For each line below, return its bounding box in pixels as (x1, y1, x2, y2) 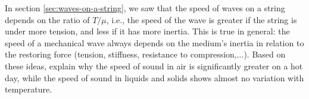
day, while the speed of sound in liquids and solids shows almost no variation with (5, 71, 304, 84)
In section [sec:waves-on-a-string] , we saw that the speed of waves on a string (5, 2, 285, 14)
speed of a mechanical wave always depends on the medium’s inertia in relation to (5, 36, 304, 49)
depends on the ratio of (5, 13, 90, 25)
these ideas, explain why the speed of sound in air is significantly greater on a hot (5, 59, 303, 72)
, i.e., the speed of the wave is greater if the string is (106, 13, 297, 25)
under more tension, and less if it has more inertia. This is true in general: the (5, 25, 290, 37)
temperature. (5, 83, 52, 95)
